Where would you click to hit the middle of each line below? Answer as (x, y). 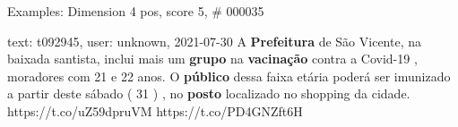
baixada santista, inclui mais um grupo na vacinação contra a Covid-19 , (212, 59)
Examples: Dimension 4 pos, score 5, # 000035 (136, 11)
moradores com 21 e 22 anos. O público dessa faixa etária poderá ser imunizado (229, 76)
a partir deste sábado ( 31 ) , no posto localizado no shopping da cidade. (209, 93)
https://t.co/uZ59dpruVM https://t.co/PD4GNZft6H (155, 110)
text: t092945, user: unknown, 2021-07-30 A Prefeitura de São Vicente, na (215, 41)
